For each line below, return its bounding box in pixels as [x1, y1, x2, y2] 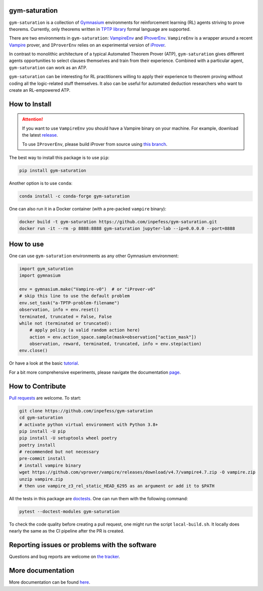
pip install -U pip [19, 428, 66, 434]
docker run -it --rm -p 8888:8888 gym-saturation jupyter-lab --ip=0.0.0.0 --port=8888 [19, 226, 235, 231]
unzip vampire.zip [19, 476, 63, 482]
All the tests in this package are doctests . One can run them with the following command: [9, 496, 188, 502]
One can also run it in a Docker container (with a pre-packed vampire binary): [9, 205, 167, 212]
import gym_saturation [19, 266, 74, 271]
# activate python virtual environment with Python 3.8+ [19, 422, 158, 427]
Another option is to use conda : [9, 180, 73, 186]
